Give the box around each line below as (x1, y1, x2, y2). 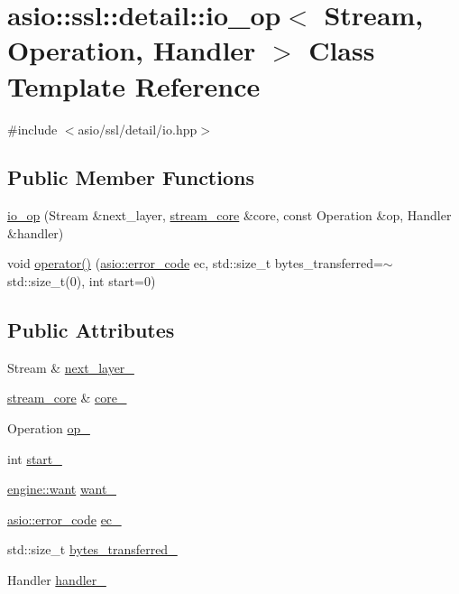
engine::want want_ (7, 479, 116, 498)
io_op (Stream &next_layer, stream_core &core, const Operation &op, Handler (7, 206, 452, 225)
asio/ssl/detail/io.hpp (78, 119, 197, 138)
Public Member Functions (7, 163, 254, 191)
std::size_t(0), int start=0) (7, 272, 156, 291)
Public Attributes (7, 316, 175, 344)
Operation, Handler (7, 32, 256, 69)
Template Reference (7, 67, 261, 104)
